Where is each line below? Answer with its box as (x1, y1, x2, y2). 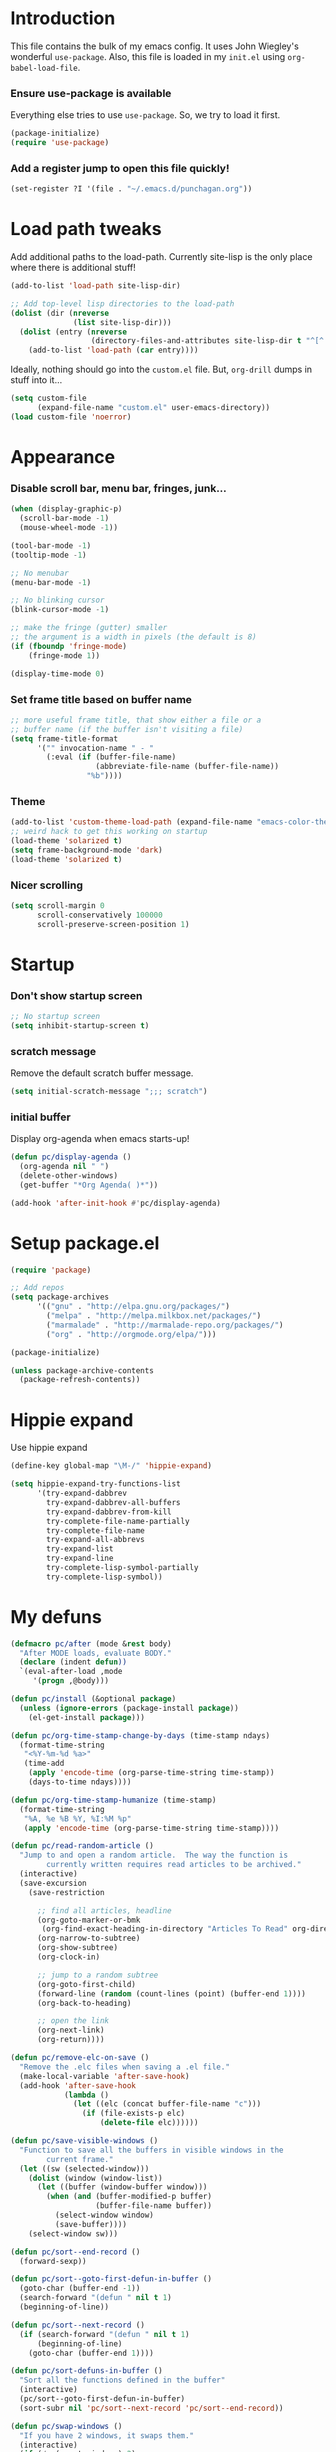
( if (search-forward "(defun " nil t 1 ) (19, 2329, 190, 2339)
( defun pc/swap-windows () (10, 2421, 123, 2431)
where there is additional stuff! (10, 262, 137, 274)
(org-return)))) (36, 2035, 105, 2045)
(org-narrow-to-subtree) (36, 1933, 141, 1944)
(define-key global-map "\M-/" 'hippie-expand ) (10, 1461, 213, 1471)
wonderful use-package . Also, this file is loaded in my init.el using (10, 50, 286, 62)
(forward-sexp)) (19, 2256, 87, 2266)
